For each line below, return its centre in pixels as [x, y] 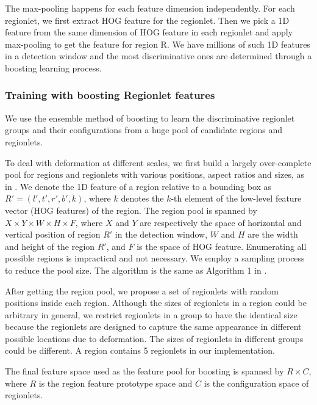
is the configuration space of [256, 383]
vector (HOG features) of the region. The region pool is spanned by [131, 210]
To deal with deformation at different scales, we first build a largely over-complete [158, 162]
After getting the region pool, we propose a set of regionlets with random [142, 290]
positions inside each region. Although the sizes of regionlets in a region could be [156, 303]
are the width [273, 234]
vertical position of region [53, 234]
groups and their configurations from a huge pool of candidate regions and [144, 130]
